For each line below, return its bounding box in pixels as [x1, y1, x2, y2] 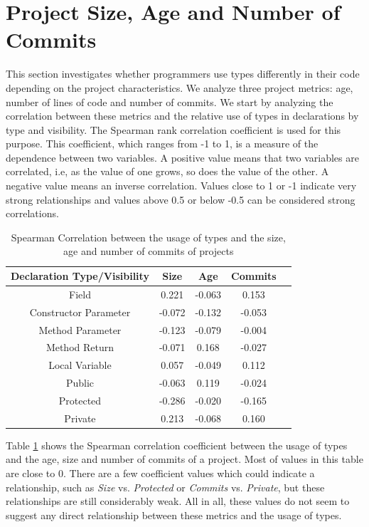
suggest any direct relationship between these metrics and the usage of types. [6, 507, 342, 522]
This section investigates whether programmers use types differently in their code [6, 66, 360, 81]
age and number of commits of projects [63, 244, 234, 259]
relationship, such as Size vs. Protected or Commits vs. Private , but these [6, 479, 325, 494]
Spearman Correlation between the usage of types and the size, [11, 229, 286, 244]
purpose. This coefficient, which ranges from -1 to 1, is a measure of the [6, 136, 319, 151]
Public [65, 375, 94, 390]
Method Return [46, 340, 114, 355]
